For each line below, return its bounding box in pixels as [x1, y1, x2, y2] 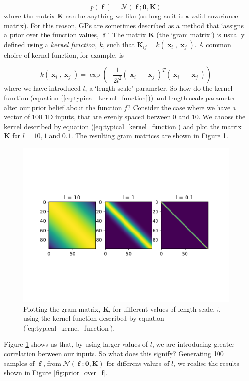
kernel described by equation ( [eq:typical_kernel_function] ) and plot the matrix [4, 121, 242, 131]
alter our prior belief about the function [4, 102, 122, 112]
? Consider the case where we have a [127, 102, 236, 112]
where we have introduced [4, 83, 81, 93]
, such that [103, 39, 135, 49]
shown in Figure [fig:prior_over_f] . [4, 367, 108, 378]
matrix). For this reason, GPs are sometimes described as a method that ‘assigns [4, 20, 244, 30]
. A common [194, 39, 231, 49]
